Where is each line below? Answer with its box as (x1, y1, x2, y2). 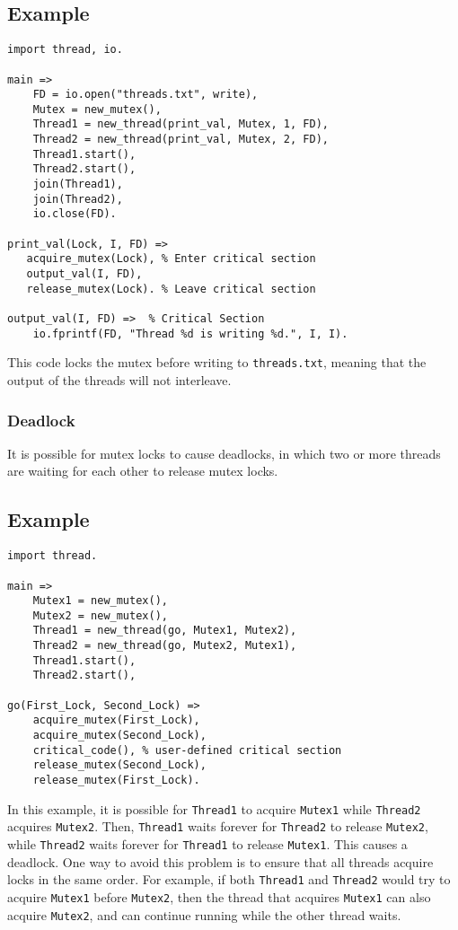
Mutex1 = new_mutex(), (32, 594, 168, 608)
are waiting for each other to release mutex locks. (7, 461, 278, 480)
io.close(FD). (32, 207, 117, 221)
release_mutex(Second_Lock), (32, 759, 207, 772)
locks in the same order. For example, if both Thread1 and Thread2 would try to (7, 870, 451, 889)
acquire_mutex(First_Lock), (32, 714, 200, 727)
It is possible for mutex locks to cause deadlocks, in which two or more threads (7, 443, 441, 462)
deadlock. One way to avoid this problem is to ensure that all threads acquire (7, 852, 434, 871)
